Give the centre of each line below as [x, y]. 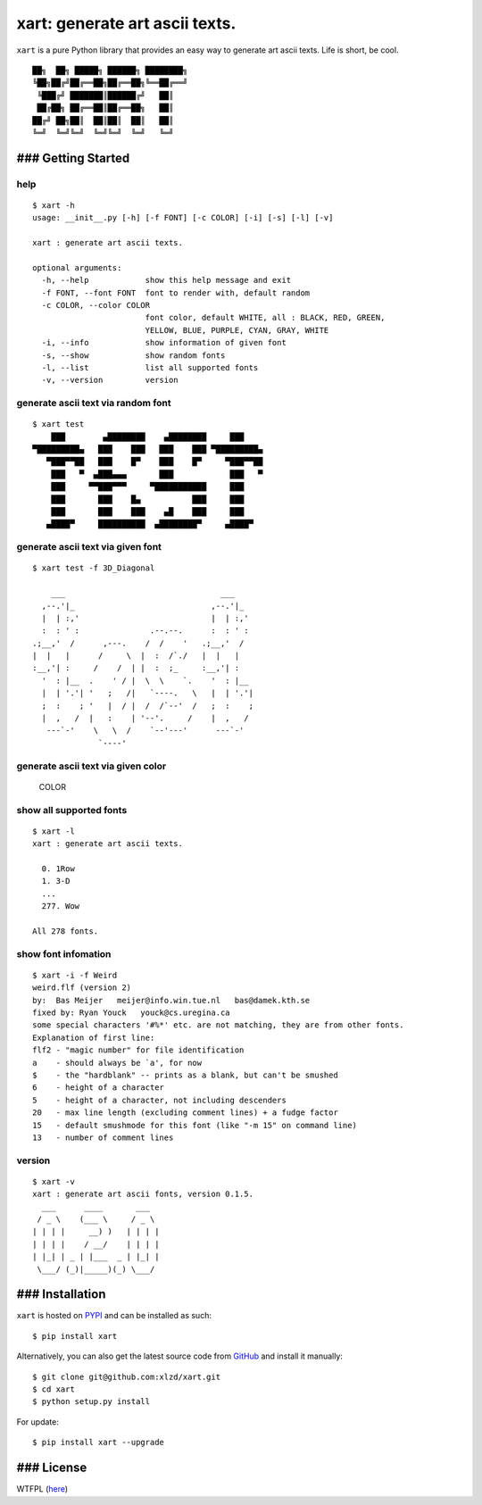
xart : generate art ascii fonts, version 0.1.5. [143, 1194]
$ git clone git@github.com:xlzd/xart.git [127, 1376]
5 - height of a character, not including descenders [160, 1100]
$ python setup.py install [91, 1402]
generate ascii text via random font [94, 403]
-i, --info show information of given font [164, 343]
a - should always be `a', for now [117, 1063]
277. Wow [61, 906]
